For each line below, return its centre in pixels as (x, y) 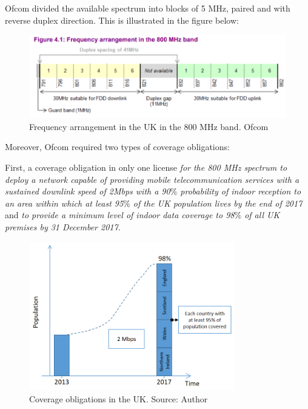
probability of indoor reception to (241, 191)
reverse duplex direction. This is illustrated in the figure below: (122, 20)
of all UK (262, 215)
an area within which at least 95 (64, 203)
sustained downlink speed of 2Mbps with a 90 (88, 191)
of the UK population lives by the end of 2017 (218, 203)
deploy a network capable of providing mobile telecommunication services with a (152, 179)
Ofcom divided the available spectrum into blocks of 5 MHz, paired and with (148, 8)
